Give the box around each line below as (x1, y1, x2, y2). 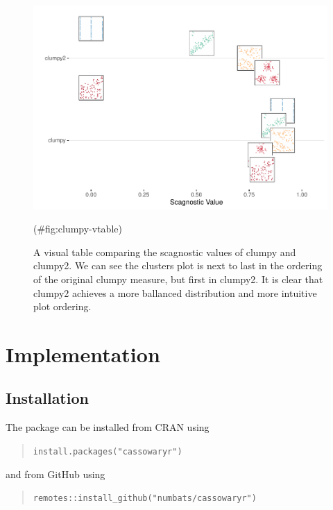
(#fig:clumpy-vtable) (33, 221, 122, 236)
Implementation (6, 339, 160, 368)
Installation (6, 387, 89, 409)
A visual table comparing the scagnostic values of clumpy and (33, 244, 296, 259)
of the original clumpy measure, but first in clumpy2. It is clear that (33, 271, 323, 286)
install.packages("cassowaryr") (33, 446, 182, 457)
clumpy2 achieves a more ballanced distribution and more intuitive (33, 285, 317, 300)
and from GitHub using (6, 466, 105, 481)
